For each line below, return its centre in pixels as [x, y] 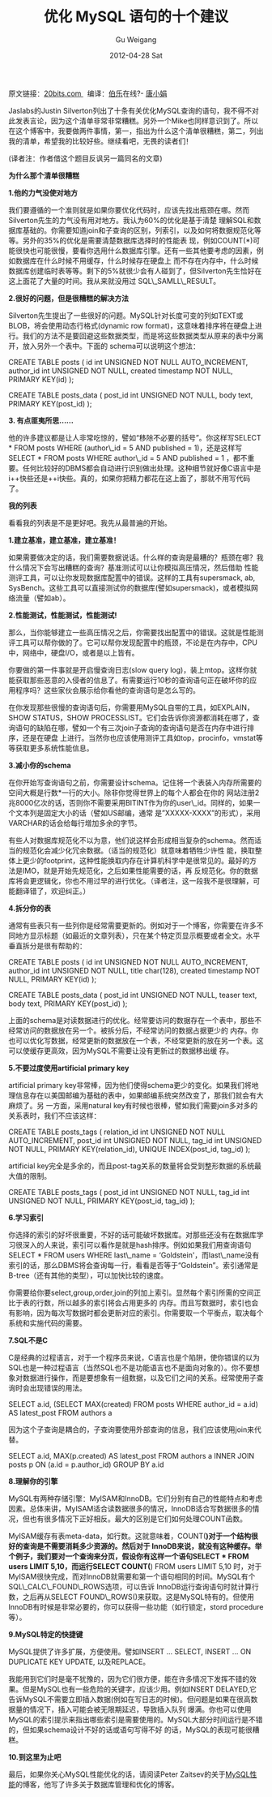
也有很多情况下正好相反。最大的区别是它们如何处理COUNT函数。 [138, 1519]
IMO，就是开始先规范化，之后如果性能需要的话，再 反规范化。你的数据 [140, 871]
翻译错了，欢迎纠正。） [53, 891]
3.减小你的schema [40, 765]
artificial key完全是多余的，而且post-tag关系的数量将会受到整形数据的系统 [132, 1166]
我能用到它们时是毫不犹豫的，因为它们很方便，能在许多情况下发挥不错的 [129, 1679]
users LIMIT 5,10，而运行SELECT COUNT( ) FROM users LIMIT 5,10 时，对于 [135, 1566]
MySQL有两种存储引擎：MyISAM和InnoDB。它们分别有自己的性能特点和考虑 [136, 1498]
